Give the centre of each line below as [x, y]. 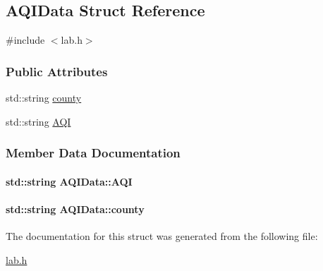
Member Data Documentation [93, 153]
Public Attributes [57, 71]
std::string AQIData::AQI [69, 181]
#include [25, 40]
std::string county [44, 98]
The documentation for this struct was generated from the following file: [162, 236]
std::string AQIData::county [75, 209]
